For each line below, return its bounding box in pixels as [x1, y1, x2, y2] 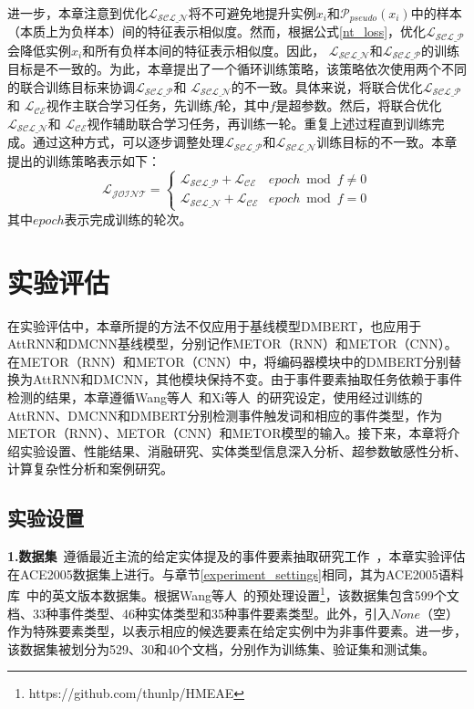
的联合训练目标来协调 [7, 77, 135, 96]
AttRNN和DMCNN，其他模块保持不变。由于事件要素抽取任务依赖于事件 [32, 370, 462, 389]
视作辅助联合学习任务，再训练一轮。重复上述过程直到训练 [87, 114, 432, 132]
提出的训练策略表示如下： [7, 151, 160, 170]
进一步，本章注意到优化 [7, 4, 148, 22]
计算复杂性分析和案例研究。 [7, 459, 173, 478]
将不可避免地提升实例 [188, 4, 316, 22]
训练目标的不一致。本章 [316, 132, 458, 151]
